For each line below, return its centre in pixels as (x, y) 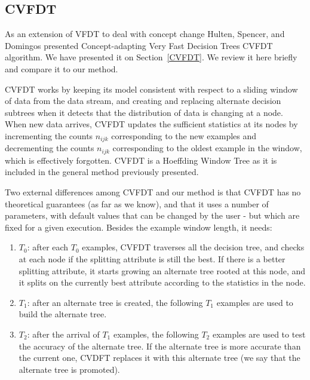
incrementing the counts (49, 135)
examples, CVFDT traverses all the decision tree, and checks (193, 247)
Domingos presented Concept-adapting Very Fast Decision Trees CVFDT (139, 45)
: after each (48, 247)
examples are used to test (259, 334)
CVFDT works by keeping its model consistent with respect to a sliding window (151, 89)
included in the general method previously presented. (102, 172)
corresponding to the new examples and (184, 135)
